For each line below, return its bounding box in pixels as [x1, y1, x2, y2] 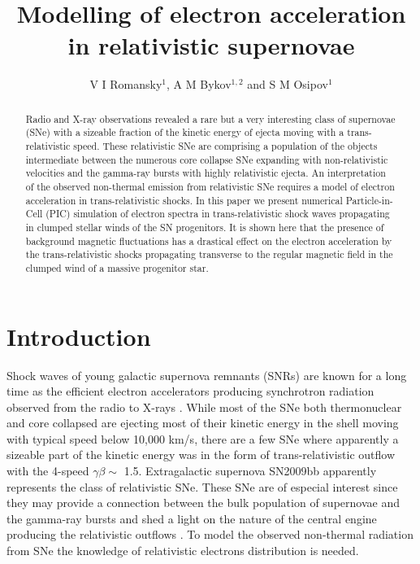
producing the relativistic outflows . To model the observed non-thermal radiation [6, 526, 414, 543]
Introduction [6, 319, 151, 352]
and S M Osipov [247, 76, 328, 93]
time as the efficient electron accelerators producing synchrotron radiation [6, 383, 375, 400]
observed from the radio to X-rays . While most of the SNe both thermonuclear [6, 398, 402, 415]
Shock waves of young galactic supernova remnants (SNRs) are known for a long [6, 366, 407, 383]
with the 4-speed [6, 462, 89, 479]
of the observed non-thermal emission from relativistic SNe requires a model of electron [25, 179, 395, 193]
